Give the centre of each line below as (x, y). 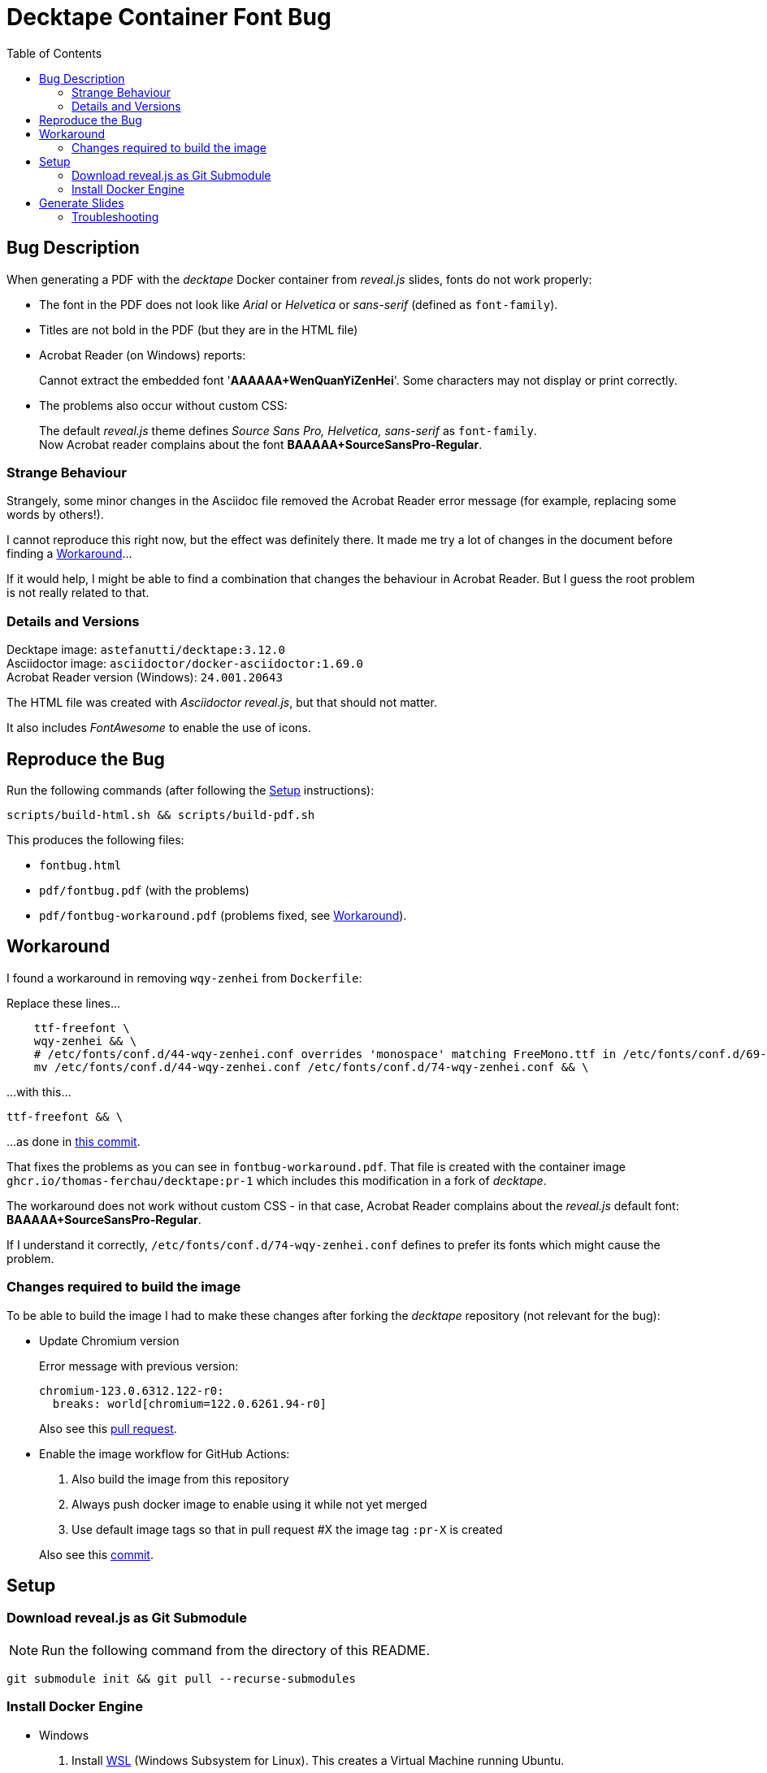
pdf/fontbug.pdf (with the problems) (144, 890)
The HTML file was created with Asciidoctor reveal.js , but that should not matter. (222, 703)
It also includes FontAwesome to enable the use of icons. (159, 728)
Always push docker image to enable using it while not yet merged (249, 1504)
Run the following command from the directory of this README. (236, 1650)
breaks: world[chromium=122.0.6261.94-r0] (190, 1403)
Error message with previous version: (139, 1366)
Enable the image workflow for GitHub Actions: (165, 1453)
